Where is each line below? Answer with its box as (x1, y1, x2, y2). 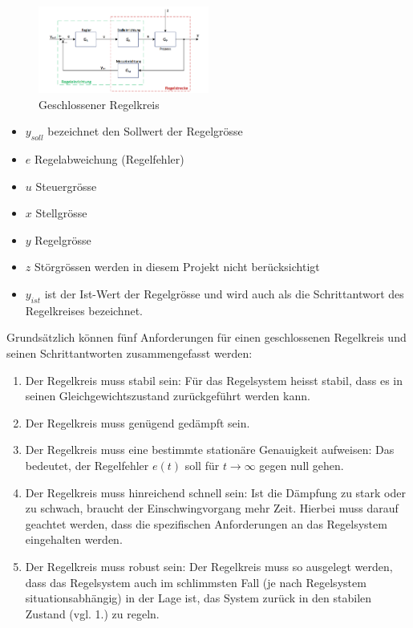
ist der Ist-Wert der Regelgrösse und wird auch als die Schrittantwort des (44, 286, 404, 302)
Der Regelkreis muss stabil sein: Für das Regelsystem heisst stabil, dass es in (25, 371, 403, 388)
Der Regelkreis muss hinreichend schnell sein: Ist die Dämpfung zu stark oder (25, 484, 406, 500)
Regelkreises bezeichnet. (25, 302, 143, 318)
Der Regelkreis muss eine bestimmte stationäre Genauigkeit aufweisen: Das (25, 441, 395, 458)
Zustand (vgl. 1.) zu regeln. (25, 605, 160, 622)
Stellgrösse (35, 205, 87, 221)
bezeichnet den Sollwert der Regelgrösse (47, 123, 243, 140)
